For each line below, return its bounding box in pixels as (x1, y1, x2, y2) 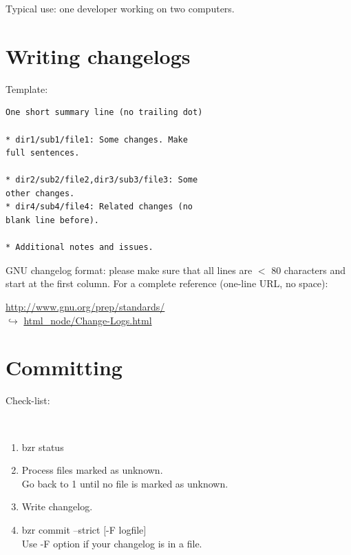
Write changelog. (21, 499, 93, 514)
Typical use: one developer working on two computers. (6, 1, 235, 15)
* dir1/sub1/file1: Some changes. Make (6, 134, 188, 145)
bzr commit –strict (21, 522, 100, 536)
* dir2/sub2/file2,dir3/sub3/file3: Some (6, 175, 198, 185)
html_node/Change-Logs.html (23, 313, 152, 327)
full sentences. (6, 148, 80, 158)
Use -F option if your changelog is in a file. (21, 536, 202, 550)
